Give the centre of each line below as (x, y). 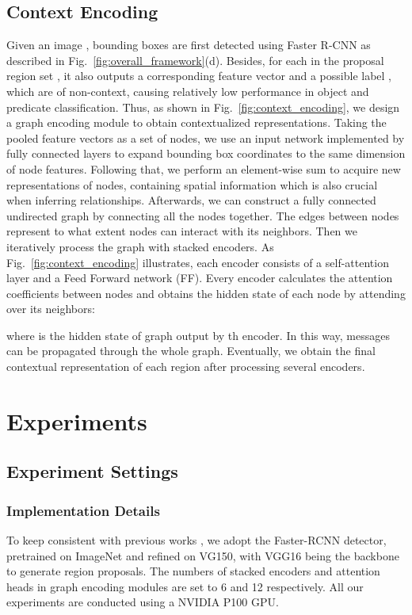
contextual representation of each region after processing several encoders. (186, 367)
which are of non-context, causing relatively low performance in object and (188, 91)
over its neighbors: (51, 309)
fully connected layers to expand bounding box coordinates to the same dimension (206, 153)
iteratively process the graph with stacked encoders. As (140, 246)
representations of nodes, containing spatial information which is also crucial (192, 184)
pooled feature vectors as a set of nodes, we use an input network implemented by (206, 138)
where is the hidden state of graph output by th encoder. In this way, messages (198, 335)
